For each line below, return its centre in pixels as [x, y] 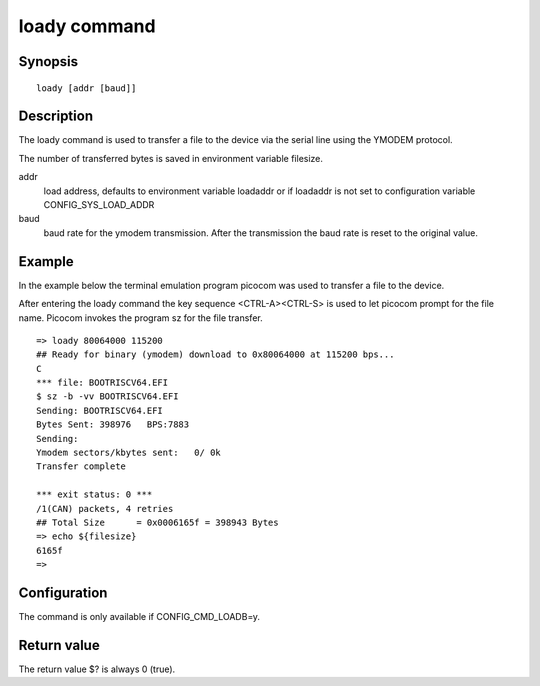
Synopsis [48, 61]
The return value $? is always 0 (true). [97, 669]
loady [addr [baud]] [86, 88]
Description [56, 116]
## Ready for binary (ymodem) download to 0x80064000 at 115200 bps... [215, 354]
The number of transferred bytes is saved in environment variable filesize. [171, 158]
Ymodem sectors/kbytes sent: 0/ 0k [129, 453]
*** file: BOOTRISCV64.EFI [102, 383]
